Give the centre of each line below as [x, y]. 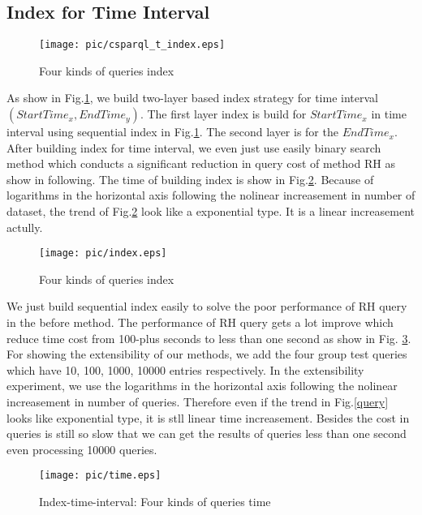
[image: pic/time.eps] [100, 476]
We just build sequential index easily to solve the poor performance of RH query [207, 306]
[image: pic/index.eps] [103, 253]
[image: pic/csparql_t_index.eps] [132, 45]
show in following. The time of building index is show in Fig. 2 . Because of [190, 179]
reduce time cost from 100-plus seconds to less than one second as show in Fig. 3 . [209, 338]
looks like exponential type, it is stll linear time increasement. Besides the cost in [208, 417]
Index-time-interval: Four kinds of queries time [155, 502]
